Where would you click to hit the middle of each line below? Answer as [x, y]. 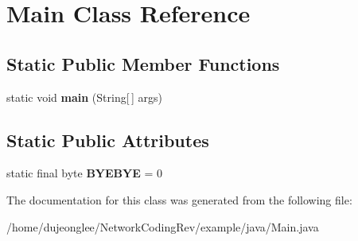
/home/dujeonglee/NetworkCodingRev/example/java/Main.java [163, 226]
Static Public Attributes [108, 140]
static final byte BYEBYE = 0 [85, 173]
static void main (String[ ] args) [84, 97]
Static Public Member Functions [143, 63]
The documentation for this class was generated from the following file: [179, 199]
